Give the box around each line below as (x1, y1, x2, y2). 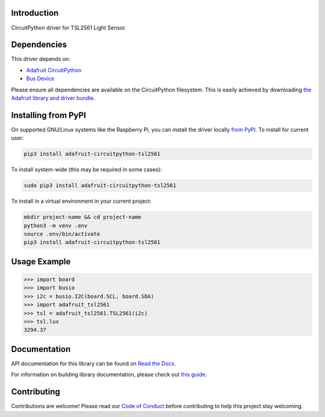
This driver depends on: (11, 55, 70, 63)
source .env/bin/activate (23, 230, 101, 237)
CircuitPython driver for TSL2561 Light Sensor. (11, 24, 126, 31)
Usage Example (11, 256, 71, 267)
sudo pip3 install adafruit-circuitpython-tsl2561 (23, 182, 177, 189)
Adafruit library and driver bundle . (11, 94, 96, 102)
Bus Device (26, 75, 55, 82)
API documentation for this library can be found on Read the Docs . (11, 360, 176, 367)
